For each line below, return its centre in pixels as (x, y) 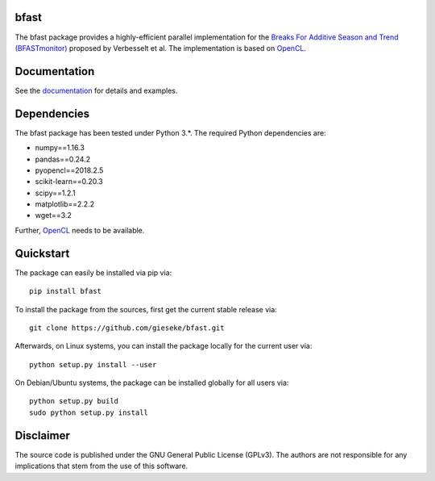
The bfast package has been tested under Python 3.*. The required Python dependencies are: (170, 132)
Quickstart (42, 253)
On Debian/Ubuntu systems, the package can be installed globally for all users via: (152, 383)
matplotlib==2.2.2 (65, 204)
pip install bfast (66, 291)
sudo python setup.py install (89, 412)
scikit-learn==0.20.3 (69, 182)
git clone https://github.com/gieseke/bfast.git (127, 328)
